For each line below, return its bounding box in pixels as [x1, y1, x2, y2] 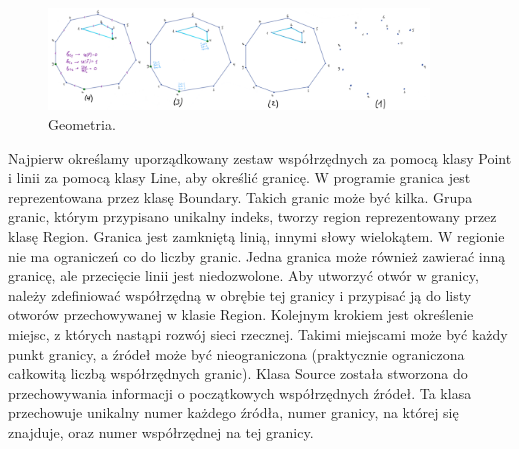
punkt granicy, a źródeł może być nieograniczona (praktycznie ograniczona [8, 343, 465, 364]
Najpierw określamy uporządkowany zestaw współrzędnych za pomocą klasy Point [8, 147, 512, 168]
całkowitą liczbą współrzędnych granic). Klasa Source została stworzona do [8, 363, 468, 384]
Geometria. [48, 114, 116, 135]
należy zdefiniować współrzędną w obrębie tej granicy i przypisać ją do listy [8, 284, 472, 305]
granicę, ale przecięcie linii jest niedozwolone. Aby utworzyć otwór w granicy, [8, 265, 479, 286]
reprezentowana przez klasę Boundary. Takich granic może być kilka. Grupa [8, 186, 473, 207]
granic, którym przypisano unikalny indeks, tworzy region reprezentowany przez [8, 206, 497, 227]
